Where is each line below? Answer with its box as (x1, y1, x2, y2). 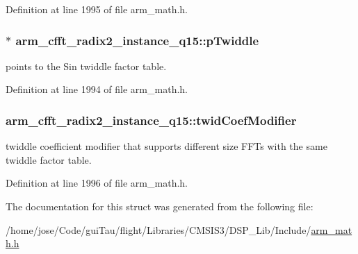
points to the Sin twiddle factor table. (6, 58, 167, 73)
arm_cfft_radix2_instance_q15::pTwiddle (15, 31, 259, 49)
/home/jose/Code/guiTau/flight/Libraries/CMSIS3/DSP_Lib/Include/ (6, 222, 311, 237)
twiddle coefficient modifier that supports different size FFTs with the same (6, 139, 327, 153)
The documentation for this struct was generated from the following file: (6, 199, 314, 213)
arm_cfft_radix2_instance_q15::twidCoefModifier (6, 111, 297, 128)
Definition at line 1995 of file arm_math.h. (6, 2, 188, 16)
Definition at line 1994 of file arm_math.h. (6, 82, 188, 96)
